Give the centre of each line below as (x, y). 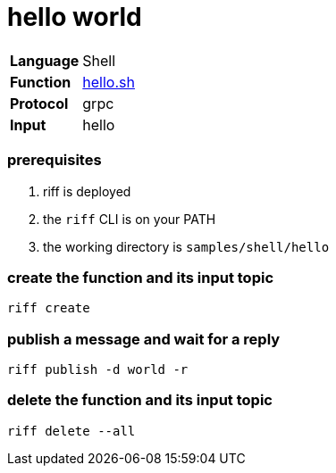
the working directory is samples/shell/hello (186, 246)
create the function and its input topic (141, 277)
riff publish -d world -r (98, 369)
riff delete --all (71, 431)
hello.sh (109, 82)
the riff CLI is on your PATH (130, 219)
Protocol (39, 103)
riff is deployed (87, 191)
